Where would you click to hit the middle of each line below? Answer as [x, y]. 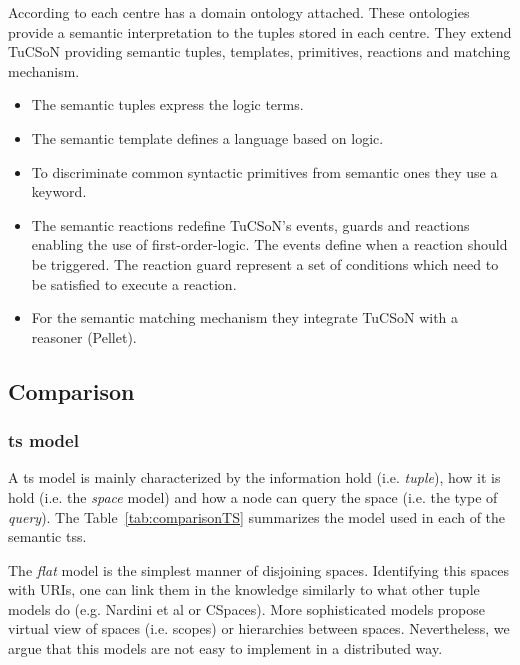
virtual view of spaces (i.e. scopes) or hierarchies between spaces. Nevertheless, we [259, 628]
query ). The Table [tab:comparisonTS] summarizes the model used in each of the [257, 516]
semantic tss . [47, 536]
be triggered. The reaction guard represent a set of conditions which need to [265, 263]
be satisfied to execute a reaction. [134, 283]
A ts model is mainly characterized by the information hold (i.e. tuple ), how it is [254, 477]
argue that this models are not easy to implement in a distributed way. [225, 648]
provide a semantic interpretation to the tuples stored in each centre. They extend [260, 31]
